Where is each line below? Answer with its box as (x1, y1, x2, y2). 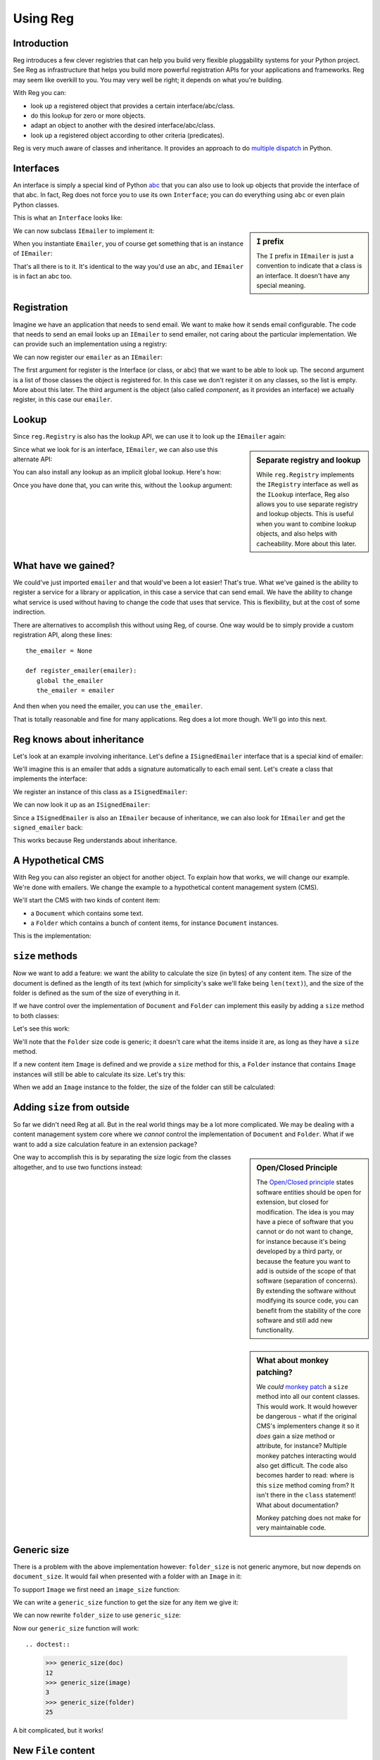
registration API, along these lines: (13, 631, 113, 639)
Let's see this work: (13, 1024, 70, 1033)
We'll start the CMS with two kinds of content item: (13, 896, 160, 905)
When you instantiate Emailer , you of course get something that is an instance (13, 239, 244, 248)
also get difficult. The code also (256, 1461, 348, 1469)
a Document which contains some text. (30, 909, 144, 917)
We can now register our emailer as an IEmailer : (13, 353, 163, 361)
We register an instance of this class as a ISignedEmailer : (13, 787, 188, 796)
